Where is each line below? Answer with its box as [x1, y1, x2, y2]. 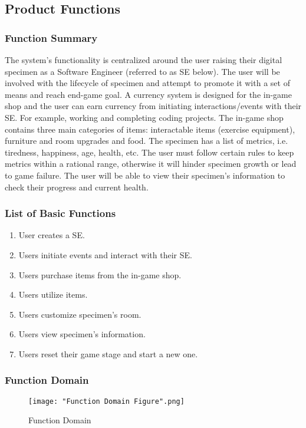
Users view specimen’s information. [18, 328, 146, 340]
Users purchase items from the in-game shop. [18, 268, 182, 281]
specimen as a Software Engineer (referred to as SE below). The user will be [5, 65, 280, 77]
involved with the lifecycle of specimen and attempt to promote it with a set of [5, 77, 290, 89]
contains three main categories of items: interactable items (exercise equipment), [5, 123, 295, 135]
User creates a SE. [18, 229, 85, 241]
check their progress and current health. [5, 180, 149, 193]
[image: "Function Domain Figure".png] [28, 397, 185, 406]
